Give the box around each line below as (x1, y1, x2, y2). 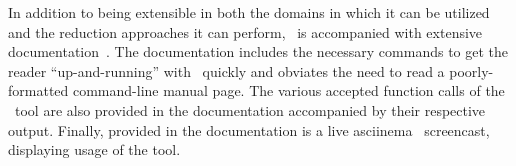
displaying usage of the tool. (8, 139, 181, 160)
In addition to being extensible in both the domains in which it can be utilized (8, 2, 490, 22)
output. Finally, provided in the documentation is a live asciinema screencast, (8, 119, 490, 140)
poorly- (449, 60, 494, 81)
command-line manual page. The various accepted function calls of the (72, 80, 505, 101)
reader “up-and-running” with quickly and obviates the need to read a (8, 60, 445, 81)
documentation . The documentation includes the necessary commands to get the (8, 41, 509, 62)
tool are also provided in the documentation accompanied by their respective (14, 99, 486, 120)
